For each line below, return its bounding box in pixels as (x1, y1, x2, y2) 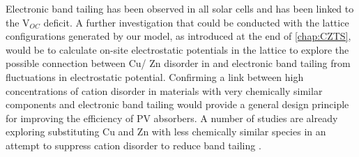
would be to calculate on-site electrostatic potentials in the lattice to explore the (6, 42, 349, 57)
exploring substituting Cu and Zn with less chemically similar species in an (6, 124, 326, 139)
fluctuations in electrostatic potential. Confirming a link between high (6, 69, 304, 84)
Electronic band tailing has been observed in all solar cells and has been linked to (6, 1, 354, 15)
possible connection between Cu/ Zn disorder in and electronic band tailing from (6, 56, 351, 70)
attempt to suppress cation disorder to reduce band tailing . (6, 137, 261, 152)
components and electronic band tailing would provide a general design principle (6, 97, 349, 112)
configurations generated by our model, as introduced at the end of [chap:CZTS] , (6, 29, 351, 43)
